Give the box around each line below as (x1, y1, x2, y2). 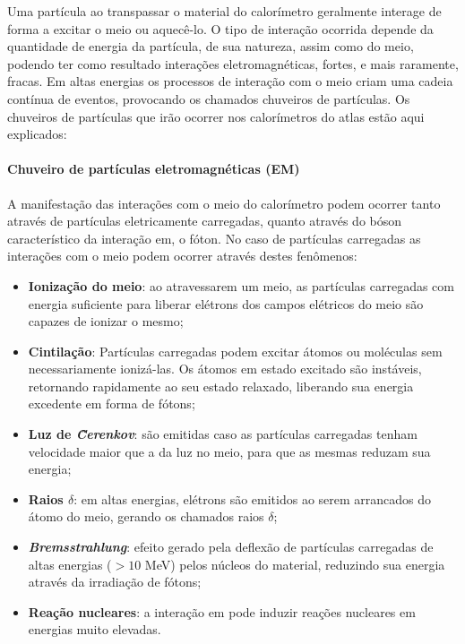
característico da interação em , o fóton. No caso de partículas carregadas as (7, 228, 421, 247)
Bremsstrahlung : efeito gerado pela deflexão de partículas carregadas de (28, 537, 434, 556)
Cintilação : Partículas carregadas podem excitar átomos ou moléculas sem (28, 341, 443, 360)
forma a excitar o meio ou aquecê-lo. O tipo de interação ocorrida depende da (7, 19, 434, 38)
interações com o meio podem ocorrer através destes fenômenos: (7, 246, 357, 265)
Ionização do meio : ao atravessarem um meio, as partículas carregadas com (28, 276, 454, 295)
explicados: (7, 125, 67, 143)
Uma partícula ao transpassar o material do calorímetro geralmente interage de (7, 2, 442, 20)
